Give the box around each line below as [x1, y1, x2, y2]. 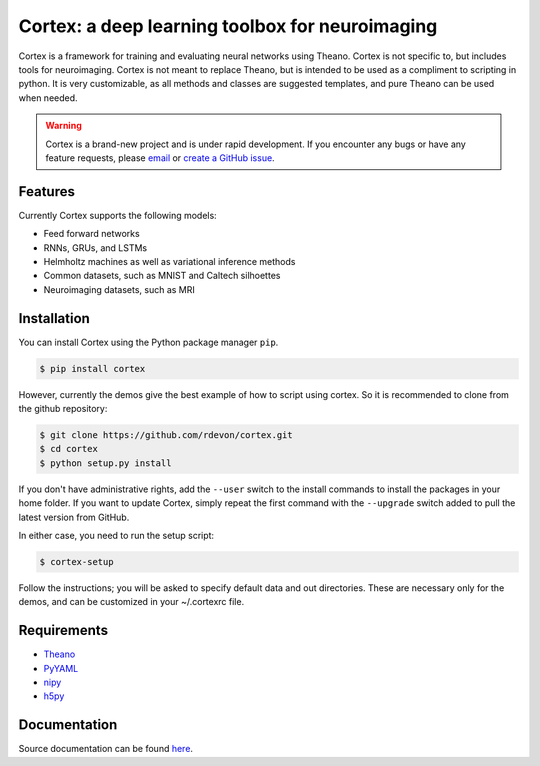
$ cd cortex [39, 443, 99, 455]
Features [18, 183, 75, 200]
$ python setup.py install [39, 457, 172, 469]
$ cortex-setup [39, 556, 114, 567]
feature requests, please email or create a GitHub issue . [45, 151, 275, 164]
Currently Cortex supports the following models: [18, 209, 217, 221]
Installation [18, 310, 90, 327]
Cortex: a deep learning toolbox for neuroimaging [18, 15, 438, 37]
